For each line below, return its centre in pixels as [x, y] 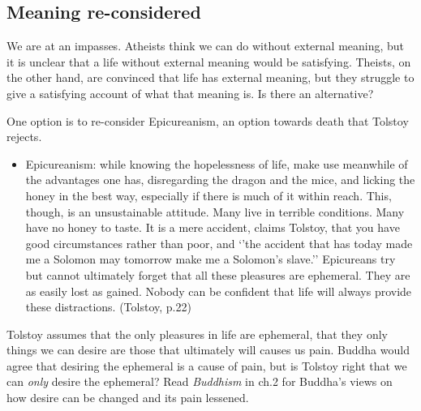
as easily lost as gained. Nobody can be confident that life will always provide [219, 291]
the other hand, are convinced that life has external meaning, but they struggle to [210, 77]
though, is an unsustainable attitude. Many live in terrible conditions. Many [215, 211]
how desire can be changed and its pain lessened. [128, 398]
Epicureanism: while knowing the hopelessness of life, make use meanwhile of [217, 163]
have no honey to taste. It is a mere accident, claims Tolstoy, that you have [213, 227]
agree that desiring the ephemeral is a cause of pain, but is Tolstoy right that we [207, 365]
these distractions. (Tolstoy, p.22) [108, 307]
